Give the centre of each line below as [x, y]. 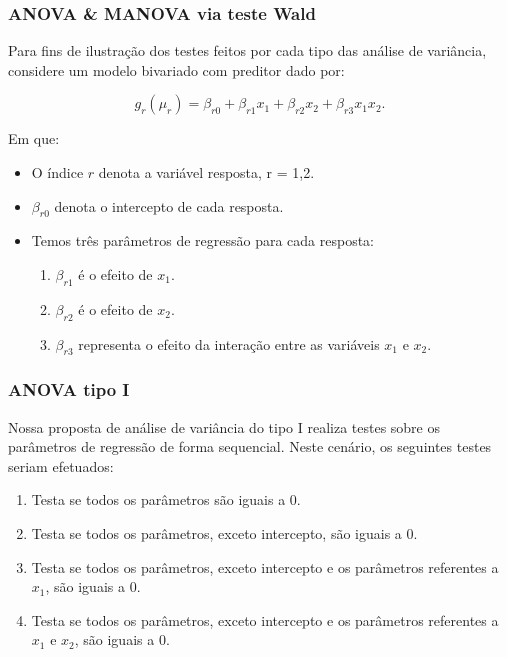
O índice [57, 172]
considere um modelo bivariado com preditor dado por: [176, 69]
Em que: [34, 138]
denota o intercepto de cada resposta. [169, 205]
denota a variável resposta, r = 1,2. [206, 172]
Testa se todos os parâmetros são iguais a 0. [166, 499]
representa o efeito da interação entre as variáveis [229, 343]
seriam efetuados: [61, 465]
